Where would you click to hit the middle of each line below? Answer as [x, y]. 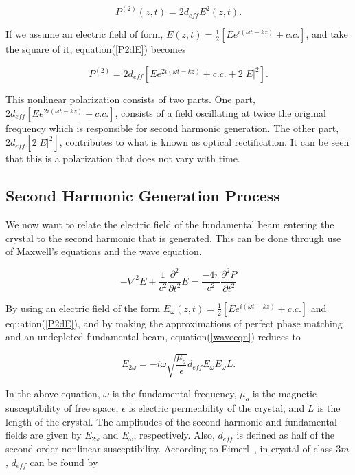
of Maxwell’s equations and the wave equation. [104, 251]
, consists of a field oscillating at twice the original [220, 112]
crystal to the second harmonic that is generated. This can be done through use [173, 237]
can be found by [64, 462]
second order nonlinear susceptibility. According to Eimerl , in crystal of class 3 [173, 449]
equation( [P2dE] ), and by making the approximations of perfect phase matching [174, 323]
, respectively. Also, [174, 435]
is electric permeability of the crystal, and [217, 408]
